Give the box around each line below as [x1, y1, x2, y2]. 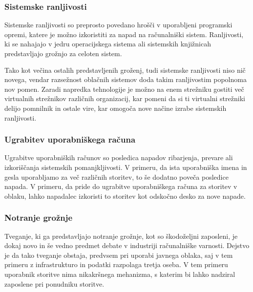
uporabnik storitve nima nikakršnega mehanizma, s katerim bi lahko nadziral [4, 269, 235, 279]
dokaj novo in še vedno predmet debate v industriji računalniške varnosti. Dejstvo [4, 240, 250, 250]
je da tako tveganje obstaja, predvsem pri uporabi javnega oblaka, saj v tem [4, 250, 233, 260]
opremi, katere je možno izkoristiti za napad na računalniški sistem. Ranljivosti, [4, 29, 244, 39]
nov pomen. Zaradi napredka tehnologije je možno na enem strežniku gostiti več [4, 83, 244, 94]
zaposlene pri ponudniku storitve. [4, 278, 105, 289]
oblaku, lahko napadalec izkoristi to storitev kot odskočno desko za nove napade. [4, 190, 246, 201]
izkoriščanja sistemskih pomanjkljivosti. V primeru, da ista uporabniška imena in [4, 162, 247, 172]
